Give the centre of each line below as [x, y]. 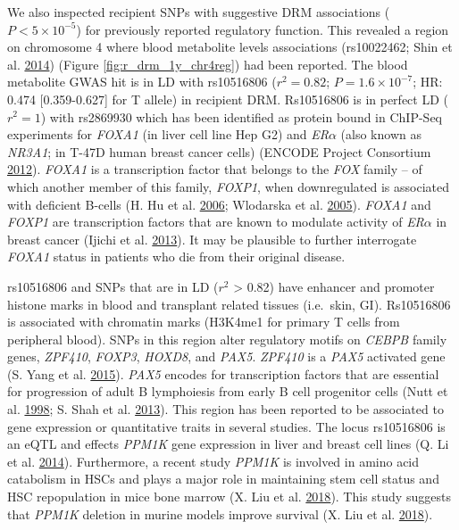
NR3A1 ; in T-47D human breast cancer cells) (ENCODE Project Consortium [219, 151]
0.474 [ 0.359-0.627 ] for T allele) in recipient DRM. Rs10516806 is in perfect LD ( [228, 99]
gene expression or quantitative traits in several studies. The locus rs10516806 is [226, 426]
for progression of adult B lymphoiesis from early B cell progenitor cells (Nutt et [228, 391]
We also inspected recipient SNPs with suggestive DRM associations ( [199, 12]
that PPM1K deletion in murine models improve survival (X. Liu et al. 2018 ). [220, 513]
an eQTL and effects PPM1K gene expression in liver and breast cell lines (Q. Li [228, 444]
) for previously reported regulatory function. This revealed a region [263, 29]
